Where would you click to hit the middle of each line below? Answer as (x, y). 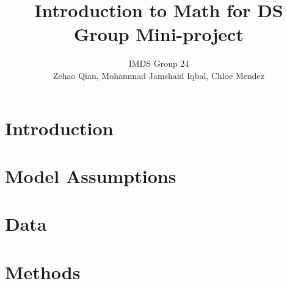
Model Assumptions (91, 175)
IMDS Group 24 (159, 63)
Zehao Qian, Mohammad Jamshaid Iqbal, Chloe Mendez (158, 75)
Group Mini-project (159, 34)
